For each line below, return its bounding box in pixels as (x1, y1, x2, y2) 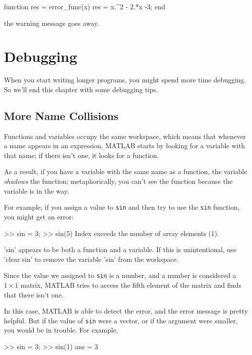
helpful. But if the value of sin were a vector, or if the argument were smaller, (4, 315, 238, 325)
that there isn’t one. (4, 289, 64, 299)
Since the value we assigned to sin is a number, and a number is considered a (4, 270, 236, 280)
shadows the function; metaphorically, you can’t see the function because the (4, 176, 233, 186)
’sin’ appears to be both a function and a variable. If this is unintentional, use (4, 244, 236, 255)
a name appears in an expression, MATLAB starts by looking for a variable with (4, 140, 245, 151)
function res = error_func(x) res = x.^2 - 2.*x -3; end (4, 1, 165, 11)
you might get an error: (4, 211, 74, 221)
